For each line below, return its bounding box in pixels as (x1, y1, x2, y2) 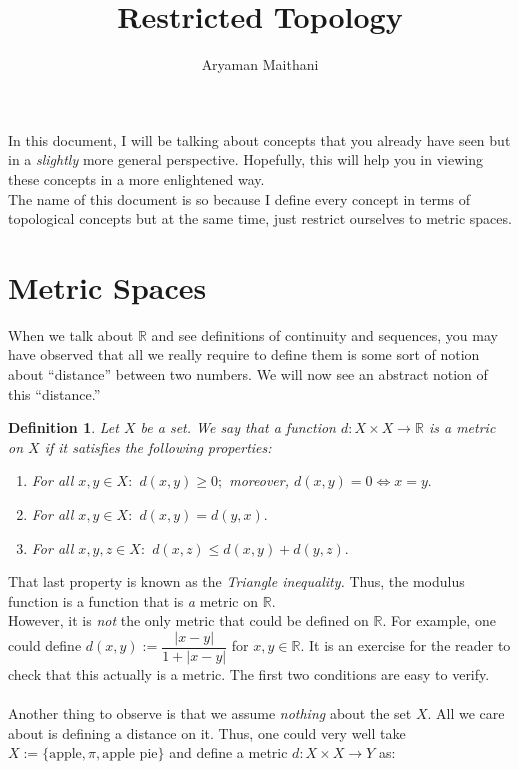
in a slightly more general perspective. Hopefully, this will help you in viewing (8, 149, 483, 170)
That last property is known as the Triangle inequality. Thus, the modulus (8, 571, 465, 592)
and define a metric (169, 742, 288, 763)
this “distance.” (8, 383, 101, 404)
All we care (436, 703, 505, 724)
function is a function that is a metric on (8, 590, 259, 611)
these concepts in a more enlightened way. (8, 168, 265, 189)
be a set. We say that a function (140, 417, 336, 438)
